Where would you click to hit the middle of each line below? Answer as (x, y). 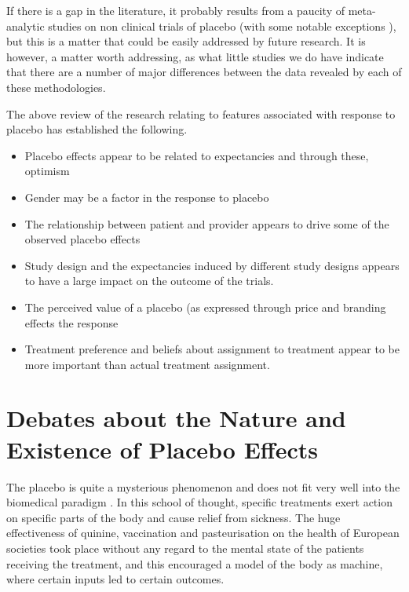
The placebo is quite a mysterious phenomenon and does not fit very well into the (203, 486)
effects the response (71, 322)
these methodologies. (56, 87)
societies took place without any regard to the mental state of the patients (185, 548)
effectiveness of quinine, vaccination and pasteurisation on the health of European (203, 533)
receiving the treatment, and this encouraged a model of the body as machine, (195, 563)
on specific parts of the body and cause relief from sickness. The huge (173, 517)
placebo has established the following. (97, 129)
